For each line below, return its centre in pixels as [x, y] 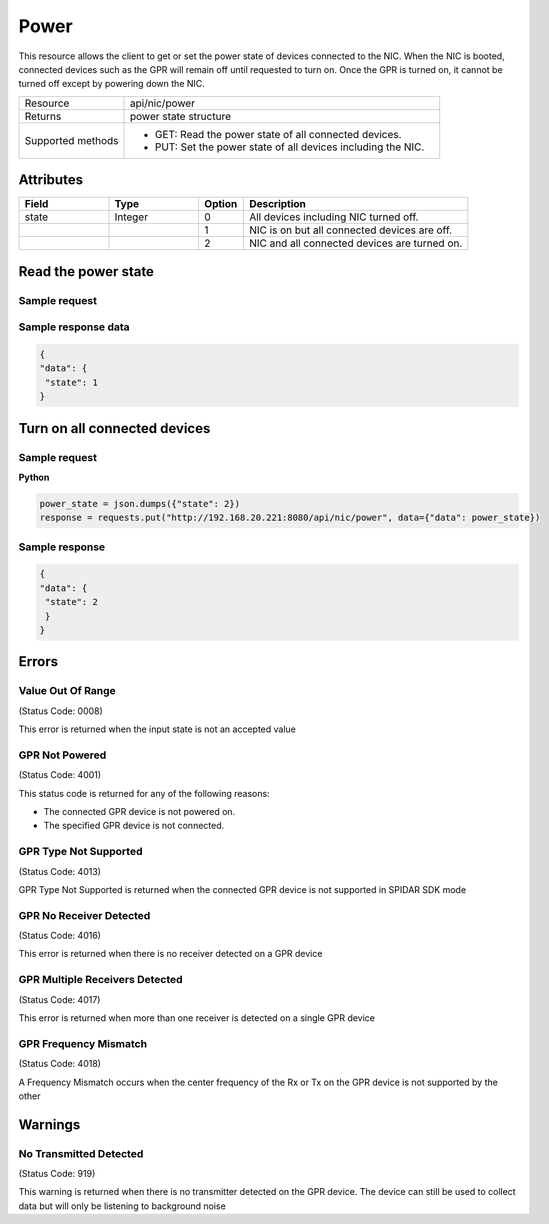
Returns [43, 116]
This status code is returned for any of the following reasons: [144, 793]
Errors [38, 661]
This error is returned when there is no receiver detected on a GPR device [170, 954]
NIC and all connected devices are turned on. [355, 243]
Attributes [51, 180]
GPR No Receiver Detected [84, 915]
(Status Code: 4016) [60, 936]
